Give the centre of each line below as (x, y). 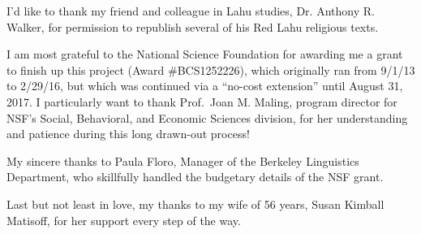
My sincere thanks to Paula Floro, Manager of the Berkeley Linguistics (183, 160)
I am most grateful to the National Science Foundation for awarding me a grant (205, 54)
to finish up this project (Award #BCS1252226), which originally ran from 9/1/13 (211, 69)
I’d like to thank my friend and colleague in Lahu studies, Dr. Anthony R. (191, 11)
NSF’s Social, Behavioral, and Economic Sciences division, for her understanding (207, 117)
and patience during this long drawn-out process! (128, 134)
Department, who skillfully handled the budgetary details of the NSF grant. (195, 177)
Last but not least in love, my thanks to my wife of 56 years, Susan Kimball (195, 204)
